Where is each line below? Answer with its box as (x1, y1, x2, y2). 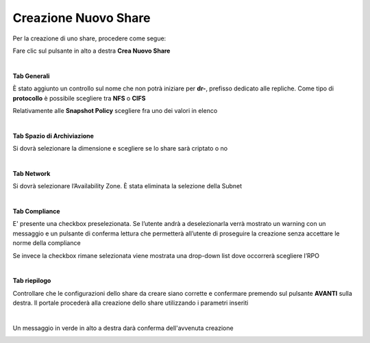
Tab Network (12, 169, 51, 177)
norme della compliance (12, 239, 82, 247)
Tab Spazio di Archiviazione (12, 131, 94, 140)
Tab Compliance (12, 207, 61, 216)
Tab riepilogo (12, 277, 51, 285)
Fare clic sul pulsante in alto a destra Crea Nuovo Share (12, 47, 171, 55)
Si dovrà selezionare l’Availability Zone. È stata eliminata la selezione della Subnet (12, 182, 243, 190)
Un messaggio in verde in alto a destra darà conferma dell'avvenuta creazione (12, 324, 234, 332)
